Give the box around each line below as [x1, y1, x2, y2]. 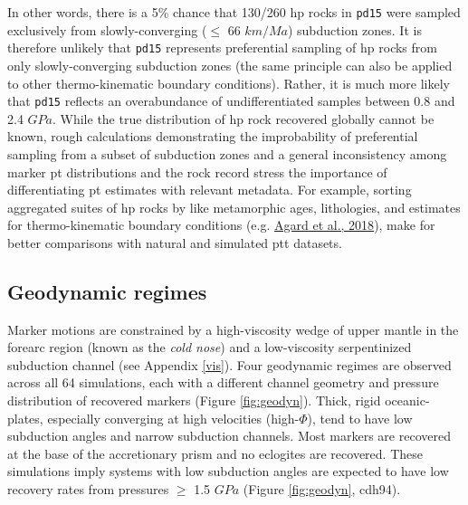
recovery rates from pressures [7, 480, 169, 499]
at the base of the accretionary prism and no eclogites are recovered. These [7, 443, 423, 462]
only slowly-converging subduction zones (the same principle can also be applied [7, 55, 453, 74]
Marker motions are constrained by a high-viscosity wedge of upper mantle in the [7, 319, 459, 338]
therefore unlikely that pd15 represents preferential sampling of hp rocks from [7, 38, 437, 57]
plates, [7, 408, 43, 427]
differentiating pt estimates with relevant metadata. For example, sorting [7, 180, 412, 199]
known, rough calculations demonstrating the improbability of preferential [7, 127, 418, 146]
